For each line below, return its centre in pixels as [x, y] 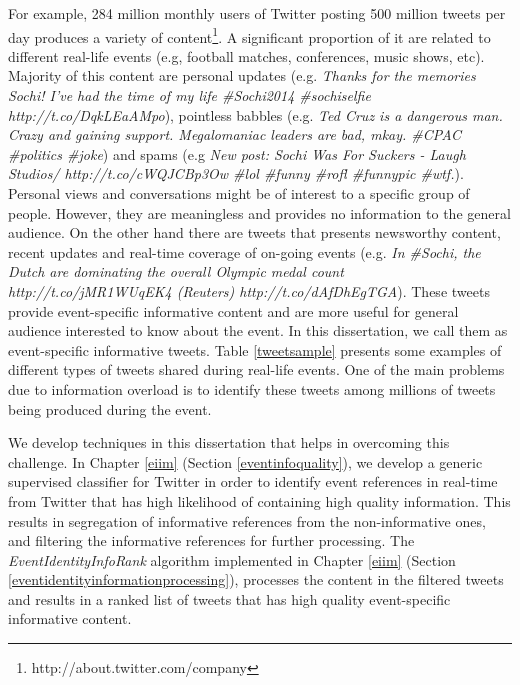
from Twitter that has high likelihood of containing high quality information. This [259, 500]
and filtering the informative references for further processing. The [211, 540]
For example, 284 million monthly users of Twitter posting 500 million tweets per [257, 13]
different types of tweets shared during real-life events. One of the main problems [256, 369]
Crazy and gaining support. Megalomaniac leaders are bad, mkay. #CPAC [234, 134]
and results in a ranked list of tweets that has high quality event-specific [229, 598]
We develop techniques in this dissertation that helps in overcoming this [229, 442]
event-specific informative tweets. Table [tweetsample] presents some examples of [255, 349]
